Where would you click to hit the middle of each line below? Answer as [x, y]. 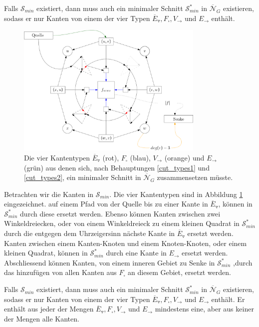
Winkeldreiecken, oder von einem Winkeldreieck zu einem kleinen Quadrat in [122, 223]
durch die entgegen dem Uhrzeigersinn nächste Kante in [90, 233]
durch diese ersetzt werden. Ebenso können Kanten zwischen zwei [120, 213]
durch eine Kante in [136, 253]
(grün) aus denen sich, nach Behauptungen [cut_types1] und [117, 167]
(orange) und [184, 157]
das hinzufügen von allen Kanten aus [60, 272]
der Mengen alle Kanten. [42, 318]
